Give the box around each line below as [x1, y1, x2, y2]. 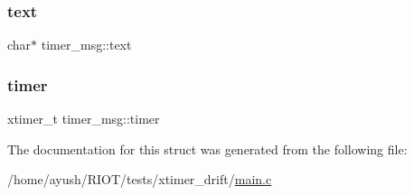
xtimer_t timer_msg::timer [7, 109, 160, 128]
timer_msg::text [41, 35, 132, 54]
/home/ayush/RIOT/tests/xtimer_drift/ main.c [7, 170, 272, 189]
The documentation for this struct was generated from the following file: [7, 139, 408, 158]
